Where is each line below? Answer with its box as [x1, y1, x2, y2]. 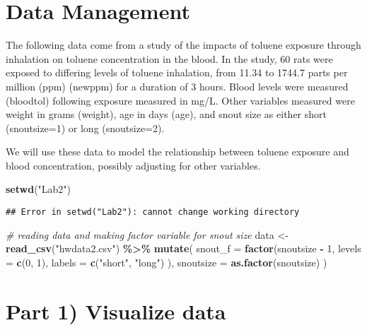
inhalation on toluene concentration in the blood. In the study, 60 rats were [6, 51, 333, 66]
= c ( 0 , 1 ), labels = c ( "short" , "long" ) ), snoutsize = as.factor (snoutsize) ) [6, 254, 327, 269]
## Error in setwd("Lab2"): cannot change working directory [6, 207, 300, 218]
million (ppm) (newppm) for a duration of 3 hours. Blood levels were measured [6, 78, 349, 93]
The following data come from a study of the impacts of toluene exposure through [6, 37, 361, 52]
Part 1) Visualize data [6, 296, 226, 325]
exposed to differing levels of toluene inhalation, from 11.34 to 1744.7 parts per [6, 65, 348, 80]
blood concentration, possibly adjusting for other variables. [6, 158, 261, 172]
